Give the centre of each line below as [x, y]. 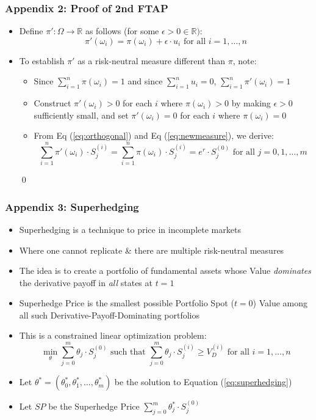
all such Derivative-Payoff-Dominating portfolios [110, 315]
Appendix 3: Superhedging [72, 206]
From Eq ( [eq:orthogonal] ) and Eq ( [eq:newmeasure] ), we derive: [154, 135]
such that [128, 352]
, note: [245, 60]
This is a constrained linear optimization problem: [113, 335]
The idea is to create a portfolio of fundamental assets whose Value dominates [165, 271]
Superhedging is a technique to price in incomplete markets [130, 229]
